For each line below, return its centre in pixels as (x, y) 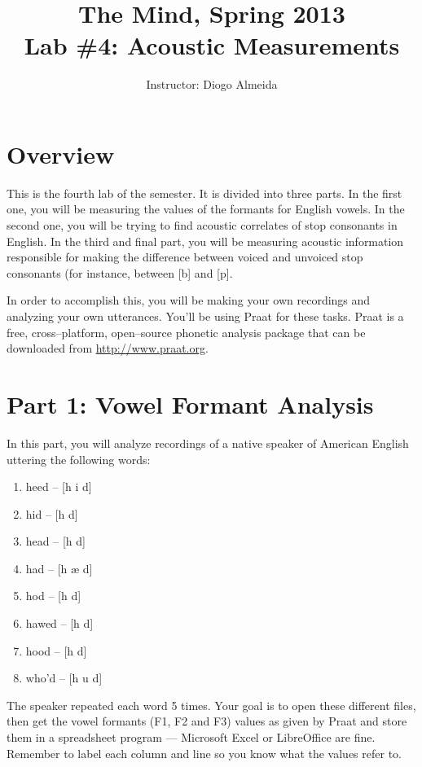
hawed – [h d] (59, 623)
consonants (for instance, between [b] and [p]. (120, 272)
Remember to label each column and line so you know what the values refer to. (204, 753)
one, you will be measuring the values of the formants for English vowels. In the (206, 209)
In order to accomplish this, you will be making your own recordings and (189, 300)
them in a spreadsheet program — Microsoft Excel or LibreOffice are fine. (191, 737)
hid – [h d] (52, 513)
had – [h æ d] (59, 568)
